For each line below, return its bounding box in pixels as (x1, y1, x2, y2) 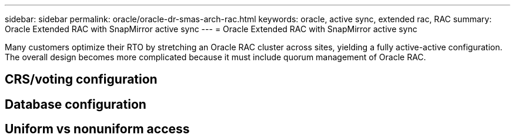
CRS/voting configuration (5, 72, 158, 87)
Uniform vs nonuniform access (5, 122, 190, 137)
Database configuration (5, 96, 146, 112)
